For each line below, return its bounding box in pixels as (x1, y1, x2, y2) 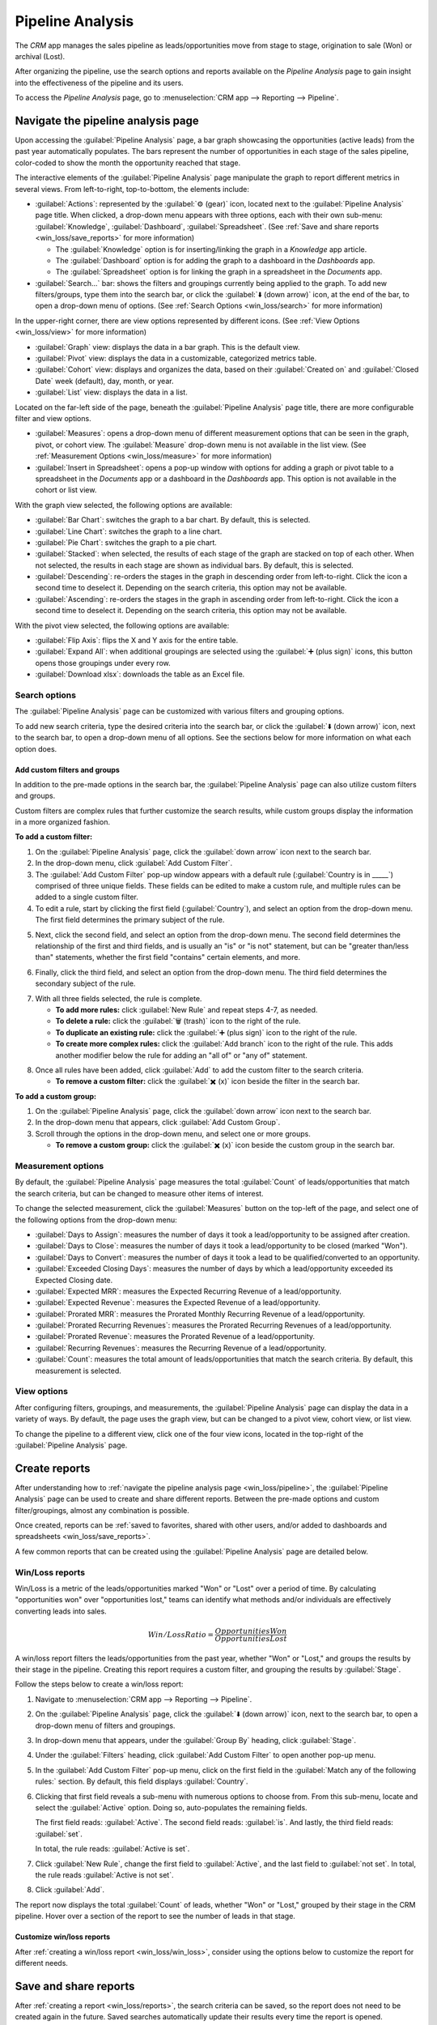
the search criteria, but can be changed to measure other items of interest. (15, 1188, 264, 1198)
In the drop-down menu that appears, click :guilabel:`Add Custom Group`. (35, 1118, 281, 1128)
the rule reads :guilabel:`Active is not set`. (35, 1869, 174, 1879)
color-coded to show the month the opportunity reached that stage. (15, 158, 241, 168)
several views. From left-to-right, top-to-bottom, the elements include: (15, 184, 250, 194)
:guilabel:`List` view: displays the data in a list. (35, 387, 188, 397)
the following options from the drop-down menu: (15, 1215, 177, 1225)
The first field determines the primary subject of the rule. (35, 915, 225, 925)
